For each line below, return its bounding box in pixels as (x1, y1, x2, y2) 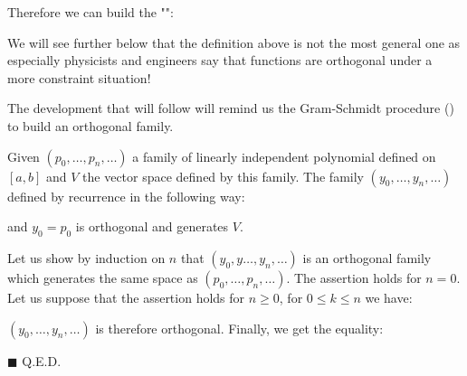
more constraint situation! (7, 68, 151, 87)
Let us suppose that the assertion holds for (7, 287, 245, 306)
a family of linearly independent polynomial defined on (132, 146, 436, 165)
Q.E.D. (22, 351, 62, 370)
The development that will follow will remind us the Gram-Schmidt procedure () (7, 99, 454, 117)
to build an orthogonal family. (7, 116, 174, 135)
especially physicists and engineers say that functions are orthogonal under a (7, 51, 433, 70)
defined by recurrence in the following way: (7, 186, 245, 205)
